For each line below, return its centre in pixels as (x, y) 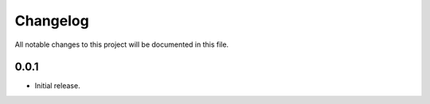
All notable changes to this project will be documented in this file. (122, 44)
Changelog (52, 21)
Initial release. (57, 86)
